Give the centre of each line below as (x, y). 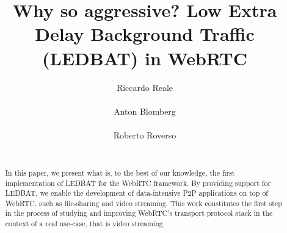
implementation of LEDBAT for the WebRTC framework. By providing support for (138, 183)
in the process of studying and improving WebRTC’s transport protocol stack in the (139, 213)
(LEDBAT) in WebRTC (145, 58)
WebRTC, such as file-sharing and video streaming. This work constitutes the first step (143, 203)
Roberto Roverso (145, 134)
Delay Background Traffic (145, 34)
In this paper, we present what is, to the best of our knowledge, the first (120, 172)
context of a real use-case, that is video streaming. (85, 224)
